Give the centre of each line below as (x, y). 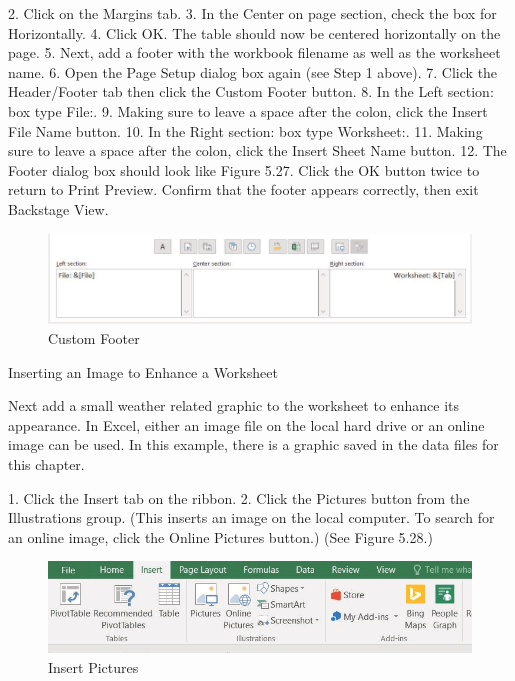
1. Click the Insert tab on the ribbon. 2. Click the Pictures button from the (239, 497)
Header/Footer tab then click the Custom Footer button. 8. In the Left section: (251, 91)
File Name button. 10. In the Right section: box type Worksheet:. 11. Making (245, 130)
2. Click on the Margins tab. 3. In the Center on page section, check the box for (252, 13)
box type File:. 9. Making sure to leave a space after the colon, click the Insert (248, 110)
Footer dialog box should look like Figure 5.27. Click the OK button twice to (244, 169)
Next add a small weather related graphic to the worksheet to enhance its (234, 405)
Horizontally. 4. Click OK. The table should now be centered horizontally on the (254, 32)
